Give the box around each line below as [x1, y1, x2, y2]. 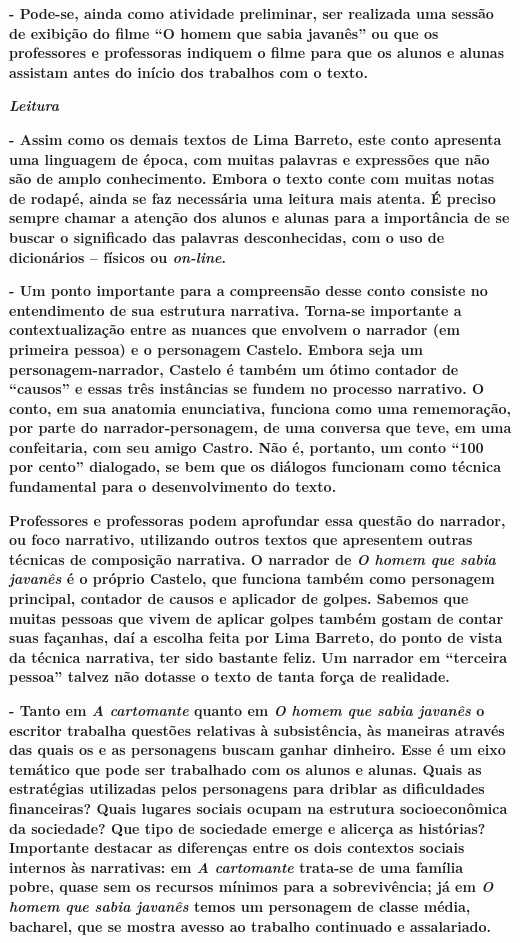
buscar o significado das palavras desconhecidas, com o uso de [9, 226, 445, 247]
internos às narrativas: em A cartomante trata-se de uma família [9, 856, 464, 877]
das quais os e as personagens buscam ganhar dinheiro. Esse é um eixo [9, 739, 506, 760]
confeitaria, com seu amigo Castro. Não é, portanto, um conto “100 [9, 436, 484, 457]
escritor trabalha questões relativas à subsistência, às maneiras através [9, 719, 505, 740]
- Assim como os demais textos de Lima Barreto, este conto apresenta [9, 128, 502, 149]
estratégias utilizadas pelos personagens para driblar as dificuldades [9, 778, 485, 799]
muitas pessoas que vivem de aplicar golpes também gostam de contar [9, 607, 504, 628]
